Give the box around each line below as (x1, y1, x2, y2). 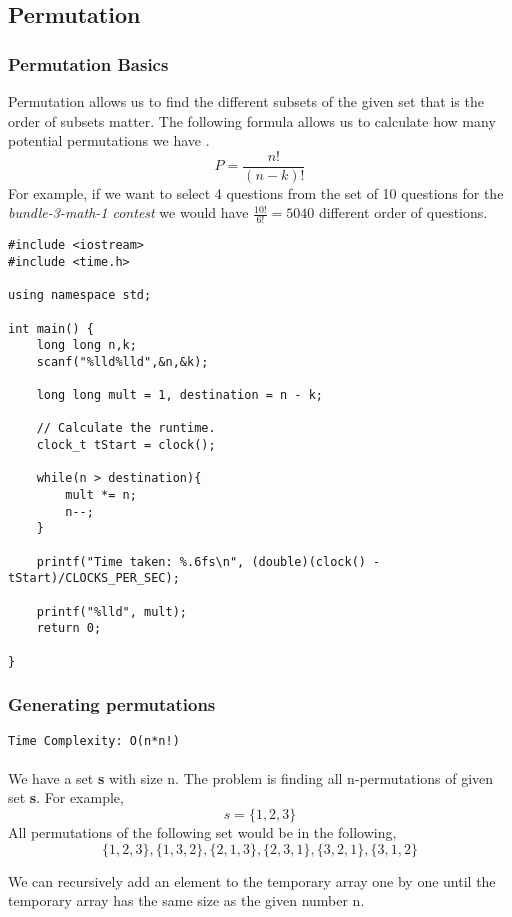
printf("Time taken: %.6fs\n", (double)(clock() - (36, 554, 381, 569)
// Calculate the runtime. (36, 421, 216, 436)
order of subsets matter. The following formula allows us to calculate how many (8, 110, 496, 131)
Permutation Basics (8, 51, 169, 76)
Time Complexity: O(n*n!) (8, 733, 180, 748)
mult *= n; (65, 488, 137, 503)
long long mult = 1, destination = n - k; (36, 388, 323, 403)
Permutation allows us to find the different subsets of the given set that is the (8, 91, 484, 111)
